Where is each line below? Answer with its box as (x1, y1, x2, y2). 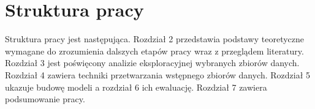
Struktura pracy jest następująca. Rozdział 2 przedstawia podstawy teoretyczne (5, 32, 305, 45)
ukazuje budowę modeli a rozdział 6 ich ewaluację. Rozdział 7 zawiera (5, 80, 267, 93)
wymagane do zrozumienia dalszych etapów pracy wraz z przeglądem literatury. (5, 44, 304, 57)
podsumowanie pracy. (5, 92, 85, 105)
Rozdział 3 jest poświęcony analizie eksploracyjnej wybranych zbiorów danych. (5, 56, 300, 69)
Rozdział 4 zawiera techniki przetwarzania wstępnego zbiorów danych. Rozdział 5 (5, 68, 311, 81)
